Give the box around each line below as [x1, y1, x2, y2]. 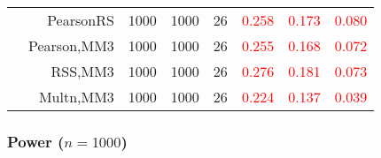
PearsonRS [47, 10, 114, 30]
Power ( [7, 130, 65, 152]
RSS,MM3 [51, 61, 114, 81]
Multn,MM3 [38, 87, 114, 107]
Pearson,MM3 [28, 35, 114, 56]
